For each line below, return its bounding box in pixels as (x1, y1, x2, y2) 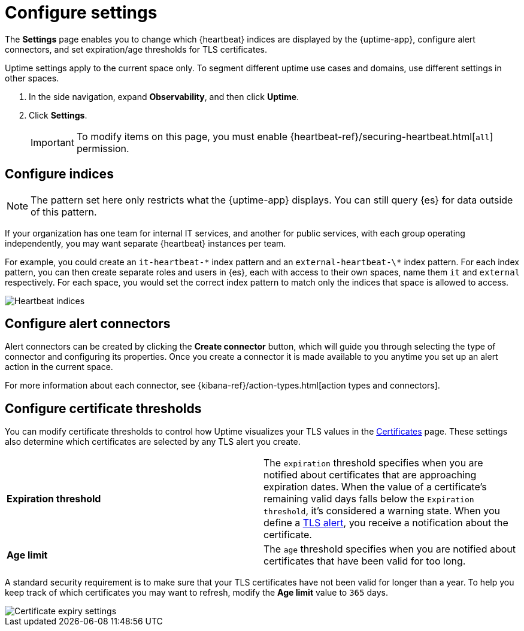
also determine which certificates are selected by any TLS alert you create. (5, 436, 301, 447)
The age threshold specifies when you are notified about (263, 543, 516, 556)
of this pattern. (31, 205, 97, 218)
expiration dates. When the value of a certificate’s (263, 481, 487, 493)
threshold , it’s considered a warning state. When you (263, 505, 501, 517)
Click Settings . (29, 110, 87, 120)
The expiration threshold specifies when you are (263, 457, 483, 469)
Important (31, 136, 74, 148)
